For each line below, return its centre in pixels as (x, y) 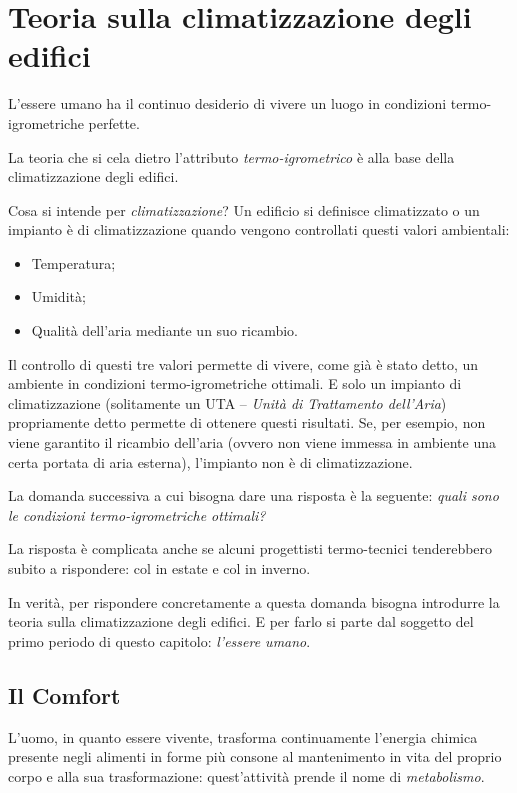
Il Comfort (64, 694)
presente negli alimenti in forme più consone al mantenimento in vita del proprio (255, 756)
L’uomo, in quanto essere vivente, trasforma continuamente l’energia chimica (243, 736)
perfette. (114, 122)
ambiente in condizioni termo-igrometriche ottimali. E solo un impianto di (235, 383)
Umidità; (58, 296)
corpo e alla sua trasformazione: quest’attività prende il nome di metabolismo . (246, 775)
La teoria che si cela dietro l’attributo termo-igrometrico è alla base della (231, 156)
